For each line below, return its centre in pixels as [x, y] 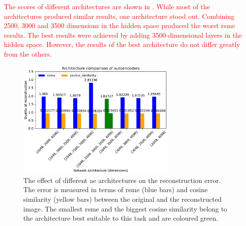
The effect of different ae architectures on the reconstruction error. [122, 180]
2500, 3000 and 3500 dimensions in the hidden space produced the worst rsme [120, 25]
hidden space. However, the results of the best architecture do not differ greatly [122, 44]
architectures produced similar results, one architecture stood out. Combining [119, 16]
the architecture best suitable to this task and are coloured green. [121, 218]
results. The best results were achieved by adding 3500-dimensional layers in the [123, 35]
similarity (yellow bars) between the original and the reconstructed [123, 199]
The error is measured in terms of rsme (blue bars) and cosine [115, 189]
